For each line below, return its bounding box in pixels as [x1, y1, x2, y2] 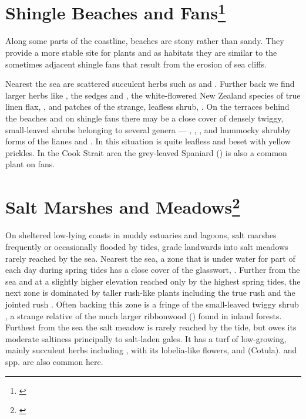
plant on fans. [5, 158, 55, 170]
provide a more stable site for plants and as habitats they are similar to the [5, 46, 277, 59]
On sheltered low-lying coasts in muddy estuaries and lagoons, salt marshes [5, 229, 277, 241]
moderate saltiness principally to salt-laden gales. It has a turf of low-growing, [5, 332, 287, 344]
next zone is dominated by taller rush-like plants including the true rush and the [5, 286, 295, 299]
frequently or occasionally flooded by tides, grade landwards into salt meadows [5, 241, 288, 253]
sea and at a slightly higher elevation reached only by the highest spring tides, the [5, 275, 301, 287]
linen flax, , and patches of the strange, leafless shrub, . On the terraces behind [5, 100, 290, 113]
